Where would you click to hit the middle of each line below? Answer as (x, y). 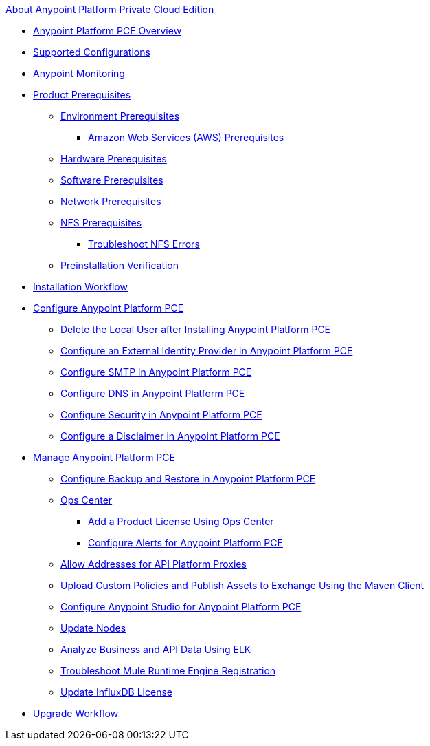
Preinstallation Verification (120, 265)
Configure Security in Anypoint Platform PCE (161, 415)
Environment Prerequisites (120, 116)
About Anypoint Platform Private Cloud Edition (110, 9)
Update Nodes (93, 628)
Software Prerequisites (112, 180)
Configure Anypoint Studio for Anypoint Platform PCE (181, 607)
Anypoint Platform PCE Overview (107, 31)
